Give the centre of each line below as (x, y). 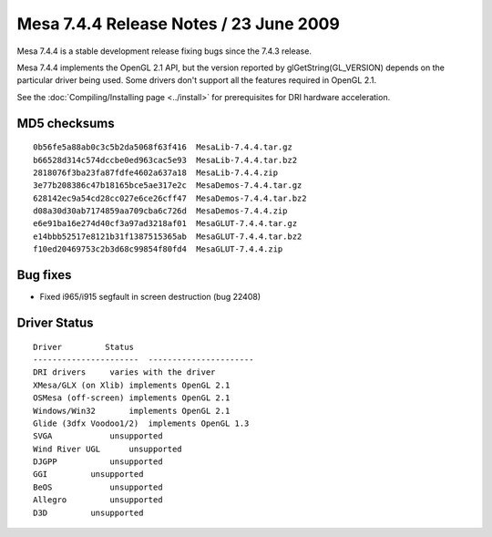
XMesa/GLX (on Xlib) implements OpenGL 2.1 (132, 385)
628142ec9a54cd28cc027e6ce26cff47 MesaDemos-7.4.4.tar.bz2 (170, 198)
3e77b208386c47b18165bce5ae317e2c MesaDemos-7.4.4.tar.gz (168, 186)
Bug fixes (44, 275)
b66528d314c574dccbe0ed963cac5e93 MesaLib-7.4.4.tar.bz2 (165, 160)
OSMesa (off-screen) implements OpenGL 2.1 (132, 398)
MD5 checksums (66, 123)
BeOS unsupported (98, 487)
